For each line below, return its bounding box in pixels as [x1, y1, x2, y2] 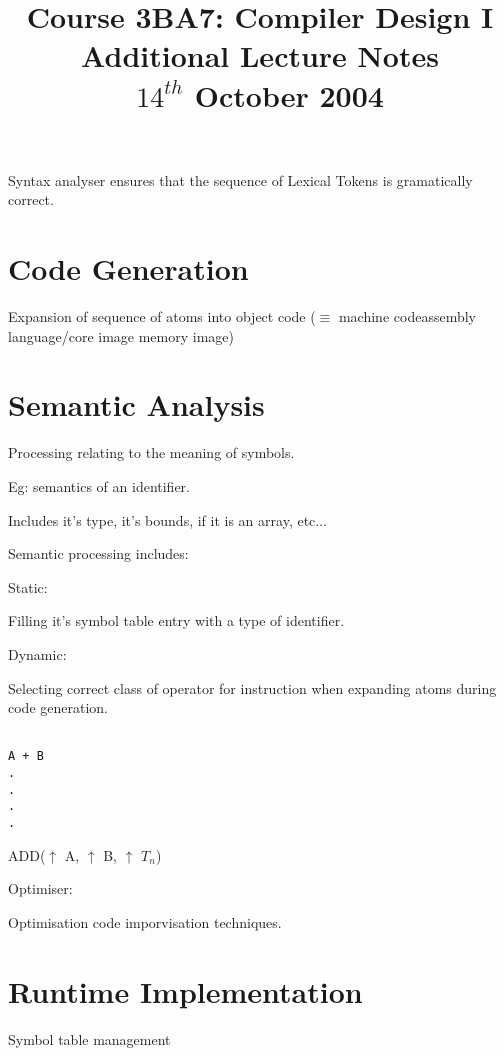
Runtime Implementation [8, 970, 363, 1011]
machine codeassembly [338, 306, 476, 327]
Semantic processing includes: [8, 543, 189, 564]
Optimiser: [8, 878, 73, 899]
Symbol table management [8, 1028, 171, 1049]
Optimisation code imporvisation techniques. [8, 911, 282, 932]
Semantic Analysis [8, 384, 265, 425]
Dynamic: [8, 643, 67, 664]
